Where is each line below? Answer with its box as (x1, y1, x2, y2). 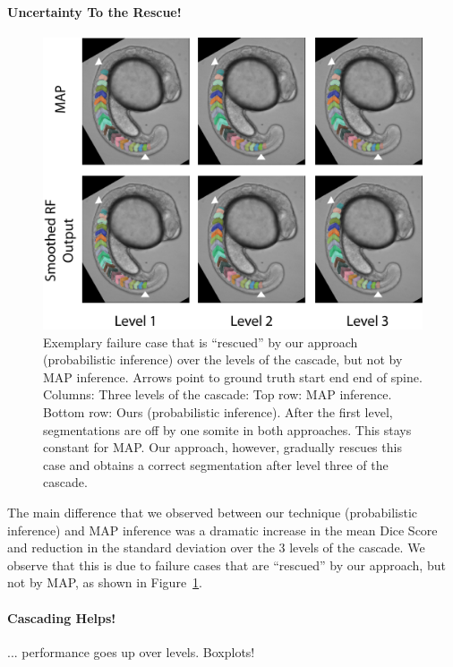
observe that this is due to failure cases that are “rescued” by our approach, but (7, 555, 446, 574)
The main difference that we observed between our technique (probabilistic (7, 503, 418, 522)
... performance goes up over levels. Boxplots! (7, 642, 255, 661)
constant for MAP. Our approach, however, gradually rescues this (43, 438, 402, 457)
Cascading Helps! (7, 608, 116, 627)
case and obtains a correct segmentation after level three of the (43, 455, 389, 474)
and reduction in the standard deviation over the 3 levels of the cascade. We (7, 538, 425, 557)
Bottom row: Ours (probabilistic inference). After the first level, (43, 403, 393, 422)
